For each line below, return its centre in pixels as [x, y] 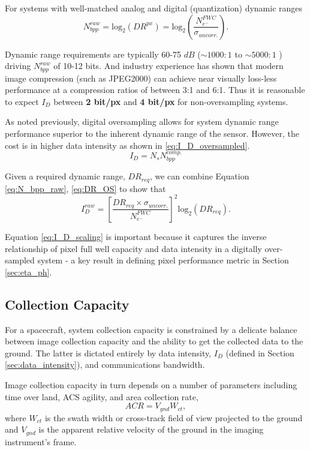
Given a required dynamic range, [65, 176]
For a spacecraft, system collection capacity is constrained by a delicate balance [151, 329]
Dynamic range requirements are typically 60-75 [93, 54]
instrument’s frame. [41, 441]
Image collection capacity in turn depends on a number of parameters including [151, 384]
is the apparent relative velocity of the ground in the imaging [151, 429]
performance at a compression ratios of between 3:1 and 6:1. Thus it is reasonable [155, 90]
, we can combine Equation [199, 176]
